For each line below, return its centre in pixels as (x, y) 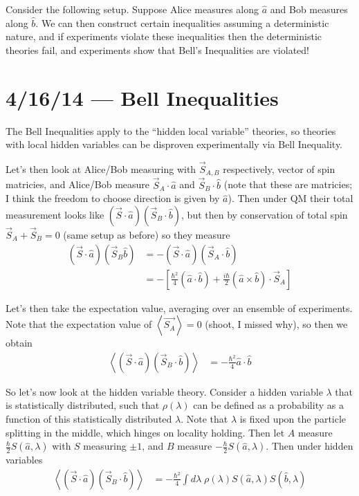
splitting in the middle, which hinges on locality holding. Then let (145, 432)
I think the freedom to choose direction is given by (113, 198)
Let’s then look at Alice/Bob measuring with (101, 168)
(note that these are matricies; (288, 184)
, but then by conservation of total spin (265, 214)
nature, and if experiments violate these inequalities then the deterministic (164, 36)
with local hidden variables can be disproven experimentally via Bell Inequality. (174, 144)
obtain (19, 343)
